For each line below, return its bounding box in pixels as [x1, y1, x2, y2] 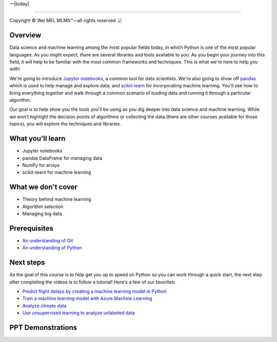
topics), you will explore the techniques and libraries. [9, 121, 122, 127]
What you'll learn [9, 134, 66, 143]
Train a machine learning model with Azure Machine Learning [22, 295, 152, 301]
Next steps [9, 258, 45, 267]
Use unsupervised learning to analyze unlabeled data [22, 310, 135, 316]
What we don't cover [9, 183, 78, 192]
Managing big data [22, 211, 62, 217]
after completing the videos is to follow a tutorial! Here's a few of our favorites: [9, 279, 175, 285]
